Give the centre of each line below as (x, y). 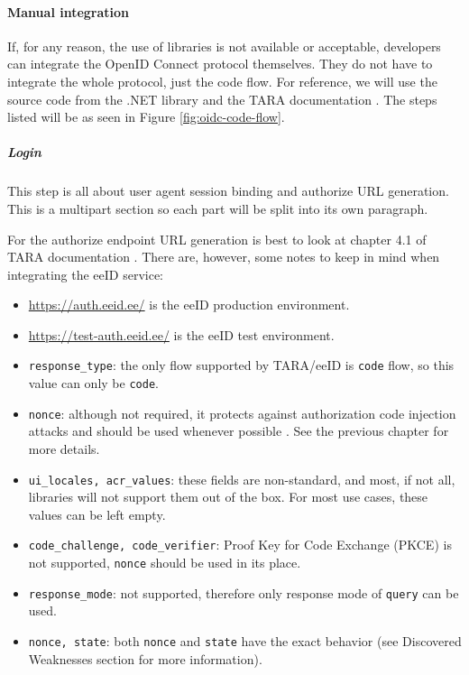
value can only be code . (93, 383)
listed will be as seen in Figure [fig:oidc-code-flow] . (146, 117)
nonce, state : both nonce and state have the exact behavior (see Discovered (245, 641)
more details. (64, 449)
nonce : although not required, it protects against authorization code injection (242, 413)
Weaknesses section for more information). (145, 658)
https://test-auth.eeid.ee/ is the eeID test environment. (181, 334)
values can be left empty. (97, 514)
